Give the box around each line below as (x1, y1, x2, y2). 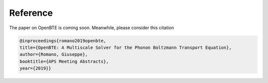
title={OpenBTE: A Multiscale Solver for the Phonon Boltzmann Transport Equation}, (19, 44, 232, 50)
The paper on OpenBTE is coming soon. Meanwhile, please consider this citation (9, 25, 174, 31)
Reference (9, 7, 53, 18)
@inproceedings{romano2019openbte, (19, 38, 106, 43)
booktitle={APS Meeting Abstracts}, (19, 58, 109, 64)
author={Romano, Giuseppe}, (19, 52, 88, 57)
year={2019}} (19, 66, 52, 71)
